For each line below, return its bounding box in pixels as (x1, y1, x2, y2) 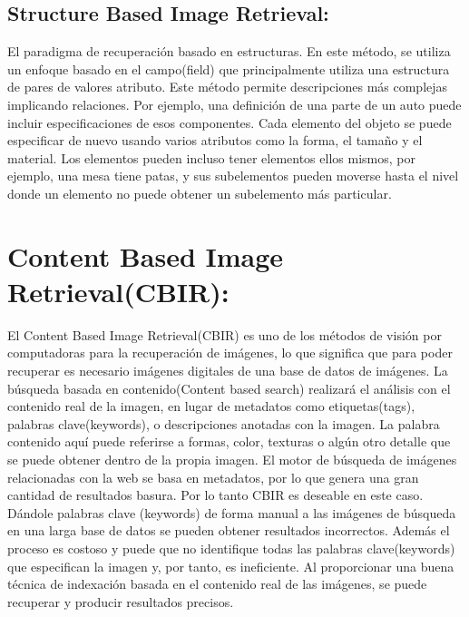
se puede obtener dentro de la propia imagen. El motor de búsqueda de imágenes (7, 450, 457, 469)
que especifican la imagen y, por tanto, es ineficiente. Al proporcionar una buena (7, 556, 454, 575)
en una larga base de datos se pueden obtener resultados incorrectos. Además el (7, 521, 450, 540)
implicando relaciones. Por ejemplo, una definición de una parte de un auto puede (7, 94, 462, 113)
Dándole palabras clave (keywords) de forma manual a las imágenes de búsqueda (7, 503, 456, 522)
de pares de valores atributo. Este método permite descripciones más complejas (7, 77, 448, 96)
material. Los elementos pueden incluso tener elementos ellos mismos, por (7, 148, 415, 167)
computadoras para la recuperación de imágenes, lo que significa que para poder (7, 343, 453, 362)
